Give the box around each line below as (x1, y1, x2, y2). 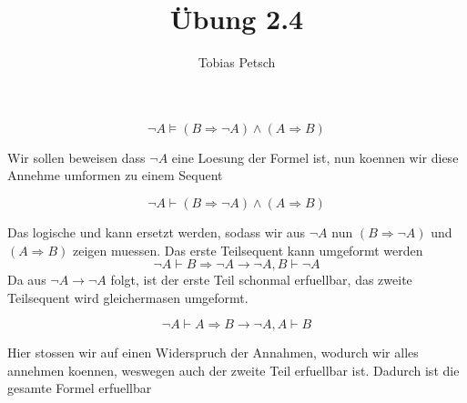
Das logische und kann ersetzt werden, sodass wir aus (7, 222, 306, 241)
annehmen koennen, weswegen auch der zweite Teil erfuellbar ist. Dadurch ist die (7, 360, 460, 379)
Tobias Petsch (198, 53, 276, 72)
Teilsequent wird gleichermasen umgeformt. (7, 287, 249, 307)
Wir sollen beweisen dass (7, 147, 146, 166)
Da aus (7, 270, 46, 289)
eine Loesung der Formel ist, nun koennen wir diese (171, 147, 459, 166)
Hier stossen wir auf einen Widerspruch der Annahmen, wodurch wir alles (7, 343, 419, 362)
